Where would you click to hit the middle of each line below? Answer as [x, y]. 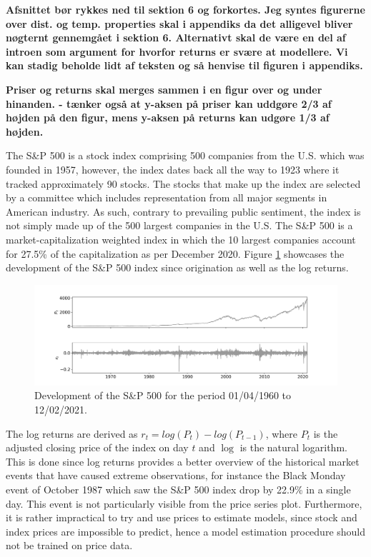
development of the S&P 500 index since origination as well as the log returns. [177, 267]
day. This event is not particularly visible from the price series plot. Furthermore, [184, 503]
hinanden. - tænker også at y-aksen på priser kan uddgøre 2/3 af [169, 103]
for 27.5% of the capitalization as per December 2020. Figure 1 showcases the [175, 253]
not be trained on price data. [69, 545]
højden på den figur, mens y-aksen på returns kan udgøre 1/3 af [168, 117]
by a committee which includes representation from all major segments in [167, 197]
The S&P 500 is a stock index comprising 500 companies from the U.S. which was [185, 155]
